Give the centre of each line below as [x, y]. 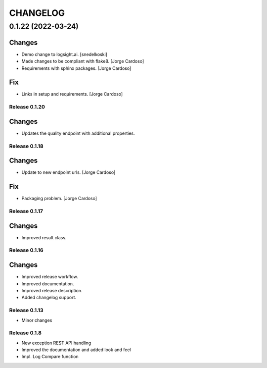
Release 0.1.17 [26, 211]
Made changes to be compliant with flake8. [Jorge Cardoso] [83, 61]
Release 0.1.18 [26, 146]
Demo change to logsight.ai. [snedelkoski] [64, 54]
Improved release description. [52, 290]
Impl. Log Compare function [50, 357]
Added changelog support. [49, 298]
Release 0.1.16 [26, 250]
